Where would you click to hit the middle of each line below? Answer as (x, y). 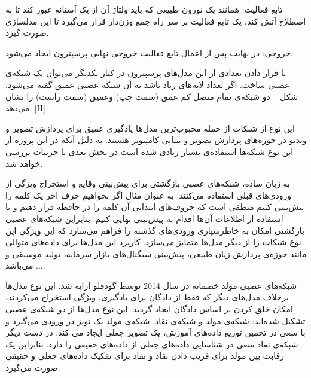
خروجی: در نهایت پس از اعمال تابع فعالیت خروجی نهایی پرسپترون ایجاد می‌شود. (149, 52)
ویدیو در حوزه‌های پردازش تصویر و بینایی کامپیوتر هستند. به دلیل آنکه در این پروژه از (156, 140)
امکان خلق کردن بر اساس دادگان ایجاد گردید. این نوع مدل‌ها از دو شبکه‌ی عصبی (149, 309)
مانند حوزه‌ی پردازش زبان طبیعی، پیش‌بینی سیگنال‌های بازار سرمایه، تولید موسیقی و (156, 253)
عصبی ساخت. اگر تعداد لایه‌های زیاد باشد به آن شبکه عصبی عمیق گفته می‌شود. (148, 84)
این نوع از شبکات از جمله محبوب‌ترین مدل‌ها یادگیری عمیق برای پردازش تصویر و (150, 128)
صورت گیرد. (27, 33)
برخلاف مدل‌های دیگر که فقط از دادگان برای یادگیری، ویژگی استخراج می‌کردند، (147, 297)
